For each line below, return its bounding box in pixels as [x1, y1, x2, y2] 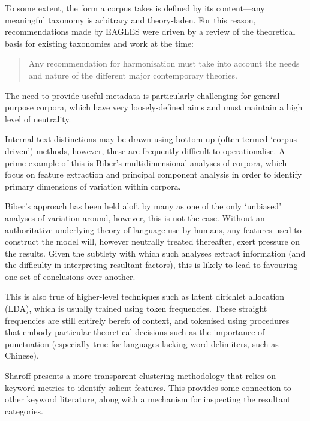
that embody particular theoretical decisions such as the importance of [5, 326, 265, 338]
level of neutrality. [5, 112, 71, 125]
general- [253, 89, 283, 101]
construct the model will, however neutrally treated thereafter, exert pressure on [5, 235, 300, 248]
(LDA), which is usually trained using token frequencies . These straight [5, 302, 267, 315]
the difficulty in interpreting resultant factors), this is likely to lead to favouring [5, 258, 298, 271]
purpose [5, 101, 34, 113]
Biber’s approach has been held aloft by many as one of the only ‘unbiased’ [5, 200, 282, 212]
